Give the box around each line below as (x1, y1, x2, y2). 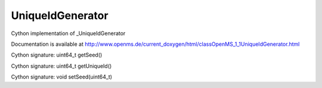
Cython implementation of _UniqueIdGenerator (11, 30, 126, 37)
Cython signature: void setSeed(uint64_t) (11, 73, 113, 80)
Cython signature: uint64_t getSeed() (11, 51, 103, 59)
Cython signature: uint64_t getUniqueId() (11, 62, 112, 70)
